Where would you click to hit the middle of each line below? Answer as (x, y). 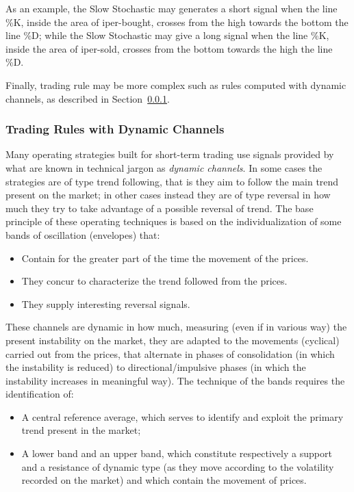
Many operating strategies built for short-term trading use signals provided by (170, 154)
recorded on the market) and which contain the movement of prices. (164, 480)
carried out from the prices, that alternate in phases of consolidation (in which (170, 353)
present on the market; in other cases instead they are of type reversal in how (168, 195)
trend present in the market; (81, 430)
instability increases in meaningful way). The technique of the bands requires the (175, 380)
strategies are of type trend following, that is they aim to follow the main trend (172, 181)
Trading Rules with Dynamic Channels (115, 129)
